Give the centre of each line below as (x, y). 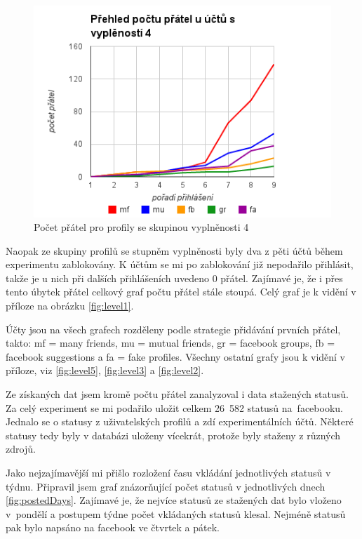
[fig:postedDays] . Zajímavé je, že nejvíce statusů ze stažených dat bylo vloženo (174, 500)
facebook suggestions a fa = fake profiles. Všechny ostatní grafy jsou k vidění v (176, 356)
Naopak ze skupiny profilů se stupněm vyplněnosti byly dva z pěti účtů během (174, 250)
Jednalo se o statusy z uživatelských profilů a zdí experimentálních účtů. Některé (180, 421)
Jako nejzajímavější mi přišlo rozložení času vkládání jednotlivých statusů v (168, 472)
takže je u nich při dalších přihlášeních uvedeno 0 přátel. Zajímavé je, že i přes (174, 278)
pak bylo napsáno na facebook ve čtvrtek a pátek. (113, 527)
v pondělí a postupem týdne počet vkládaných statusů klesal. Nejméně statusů (176, 513)
